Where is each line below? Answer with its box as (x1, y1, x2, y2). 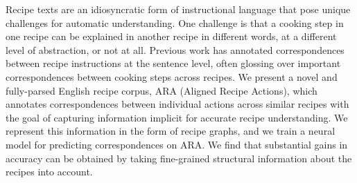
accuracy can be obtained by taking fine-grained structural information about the (6, 151, 352, 165)
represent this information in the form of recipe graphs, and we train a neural (6, 124, 336, 138)
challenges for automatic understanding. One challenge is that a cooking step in (6, 15, 344, 30)
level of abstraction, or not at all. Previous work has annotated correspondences (6, 42, 345, 57)
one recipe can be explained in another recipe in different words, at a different (6, 29, 337, 44)
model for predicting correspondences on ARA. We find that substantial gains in (6, 137, 348, 151)
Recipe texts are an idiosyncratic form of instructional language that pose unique (6, 2, 351, 16)
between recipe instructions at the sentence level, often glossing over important (6, 56, 341, 70)
